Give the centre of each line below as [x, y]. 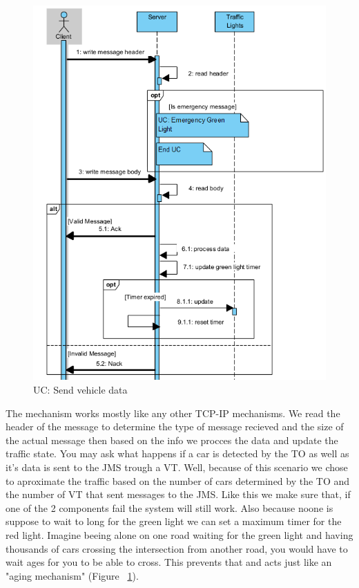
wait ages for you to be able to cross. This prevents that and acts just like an [169, 562]
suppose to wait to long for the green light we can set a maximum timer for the [174, 521]
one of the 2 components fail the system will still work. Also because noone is [169, 507]
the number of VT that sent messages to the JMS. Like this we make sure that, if [178, 494]
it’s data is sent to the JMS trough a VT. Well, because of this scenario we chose [177, 467]
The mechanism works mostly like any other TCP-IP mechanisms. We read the [173, 413]
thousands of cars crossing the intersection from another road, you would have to [177, 548]
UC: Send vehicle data [80, 389]
